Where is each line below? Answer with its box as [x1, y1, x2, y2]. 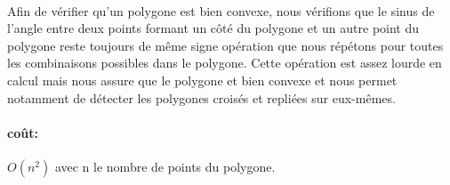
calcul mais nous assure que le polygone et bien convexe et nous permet [7, 70, 398, 89]
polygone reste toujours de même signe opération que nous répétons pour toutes [7, 36, 444, 54]
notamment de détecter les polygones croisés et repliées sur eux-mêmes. [7, 88, 396, 107]
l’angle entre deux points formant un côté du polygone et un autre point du [7, 19, 420, 37]
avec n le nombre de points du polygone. [54, 157, 276, 175]
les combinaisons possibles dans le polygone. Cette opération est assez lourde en [7, 53, 442, 72]
